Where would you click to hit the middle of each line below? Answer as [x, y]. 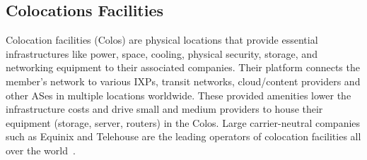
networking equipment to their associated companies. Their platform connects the [183, 67]
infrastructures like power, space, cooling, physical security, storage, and [162, 53]
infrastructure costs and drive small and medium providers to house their [164, 109]
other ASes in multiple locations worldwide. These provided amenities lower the [179, 95]
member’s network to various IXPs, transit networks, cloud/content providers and [183, 81]
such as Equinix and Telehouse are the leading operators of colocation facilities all [183, 136]
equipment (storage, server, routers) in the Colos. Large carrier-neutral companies [183, 122]
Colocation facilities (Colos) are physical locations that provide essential [162, 40]
